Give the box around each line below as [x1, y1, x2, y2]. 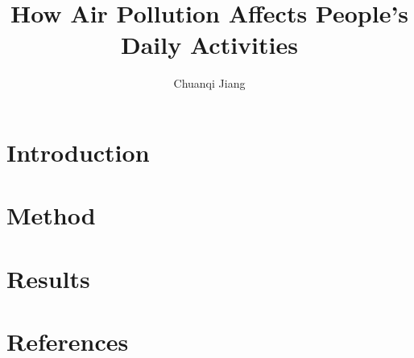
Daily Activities [121, 28, 298, 61]
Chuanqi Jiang [173, 75, 246, 92]
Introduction [6, 135, 150, 168]
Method [6, 199, 96, 232]
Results [6, 261, 90, 294]
